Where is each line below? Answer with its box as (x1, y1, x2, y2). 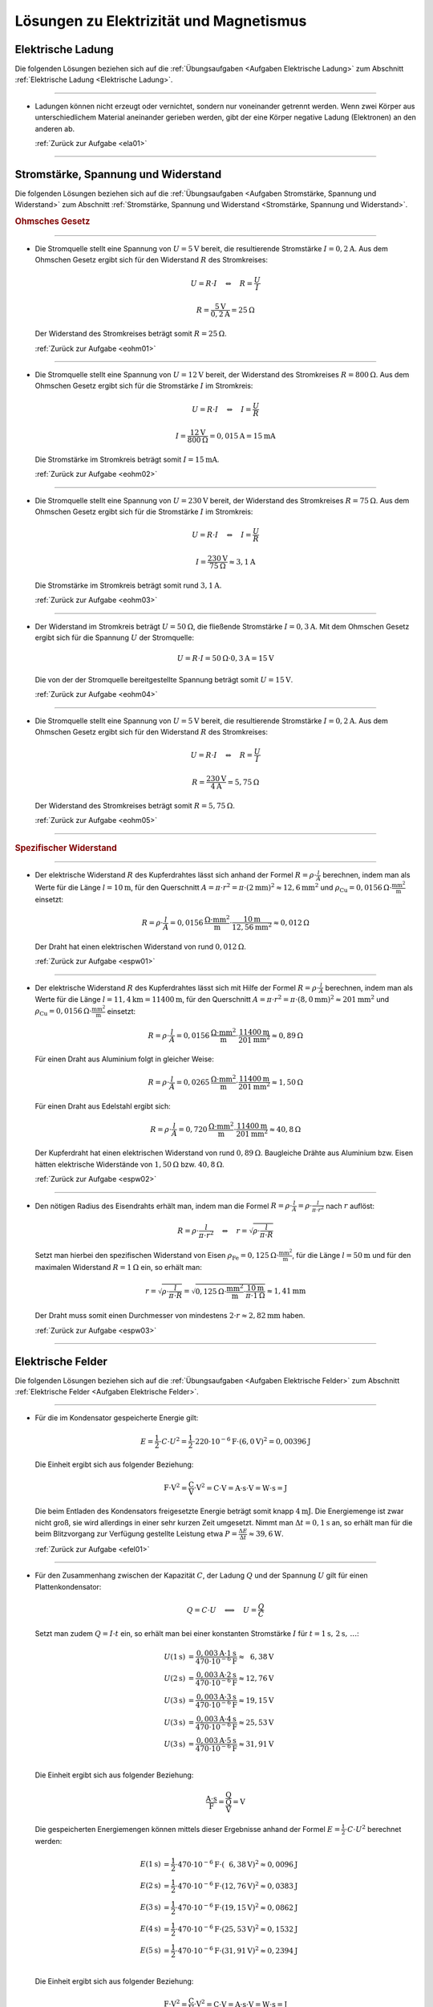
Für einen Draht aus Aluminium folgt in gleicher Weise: (34, 1054, 214, 1064)
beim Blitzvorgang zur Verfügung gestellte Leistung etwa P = (34, 1529, 238, 1539)
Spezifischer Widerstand (14, 842, 118, 853)
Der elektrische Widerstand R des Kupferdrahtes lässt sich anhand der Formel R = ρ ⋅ (34, 870, 317, 880)
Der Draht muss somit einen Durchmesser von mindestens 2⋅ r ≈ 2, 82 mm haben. (34, 1311, 306, 1321)
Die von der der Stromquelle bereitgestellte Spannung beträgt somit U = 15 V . (34, 674, 293, 684)
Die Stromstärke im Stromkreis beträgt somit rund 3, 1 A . (34, 580, 222, 590)
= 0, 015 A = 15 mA (208, 431, 276, 441)
